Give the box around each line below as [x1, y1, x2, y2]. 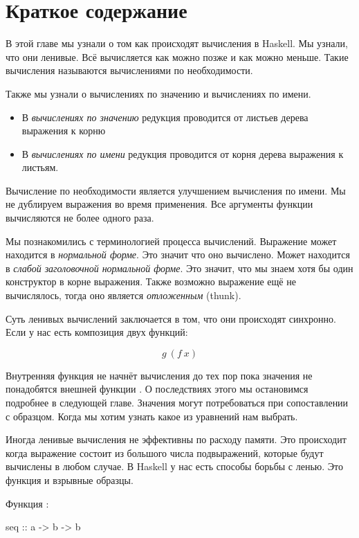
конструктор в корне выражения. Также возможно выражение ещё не [6, 274, 296, 289]
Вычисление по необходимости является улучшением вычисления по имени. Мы [6, 183, 346, 197]
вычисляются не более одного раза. [6, 210, 154, 225]
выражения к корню [21, 123, 106, 138]
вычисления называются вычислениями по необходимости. [6, 63, 253, 78]
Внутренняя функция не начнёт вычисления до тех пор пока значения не [6, 368, 313, 382]
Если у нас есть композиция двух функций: [6, 325, 188, 339]
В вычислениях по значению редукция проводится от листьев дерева [21, 109, 309, 124]
